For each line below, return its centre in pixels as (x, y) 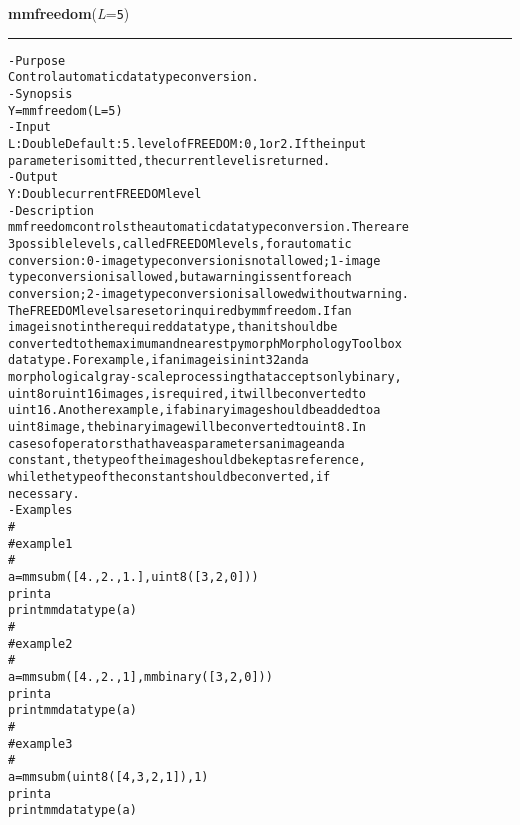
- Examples (40, 510)
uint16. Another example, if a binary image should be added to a (194, 410)
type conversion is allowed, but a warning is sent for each (180, 277)
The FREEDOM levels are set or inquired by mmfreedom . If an (180, 310)
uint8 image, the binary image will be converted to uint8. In (187, 427)
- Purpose (37, 60)
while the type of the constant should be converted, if (169, 477)
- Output (33, 177)
